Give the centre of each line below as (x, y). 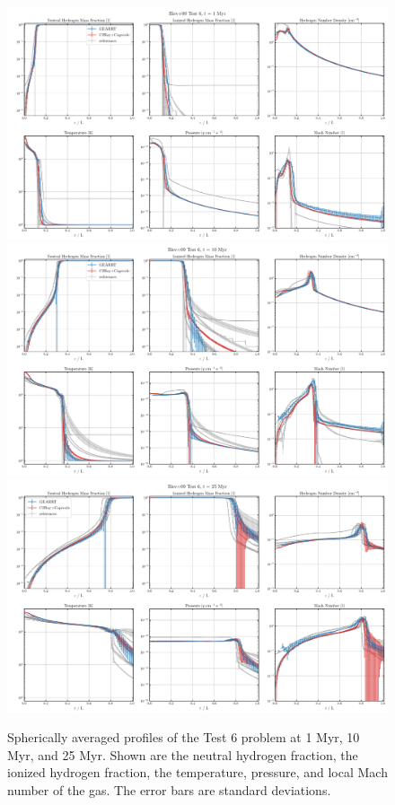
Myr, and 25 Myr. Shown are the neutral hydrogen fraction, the (183, 754)
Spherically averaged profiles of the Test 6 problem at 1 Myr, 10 (184, 737)
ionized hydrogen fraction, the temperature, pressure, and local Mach (197, 772)
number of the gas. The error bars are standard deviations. (169, 789)
